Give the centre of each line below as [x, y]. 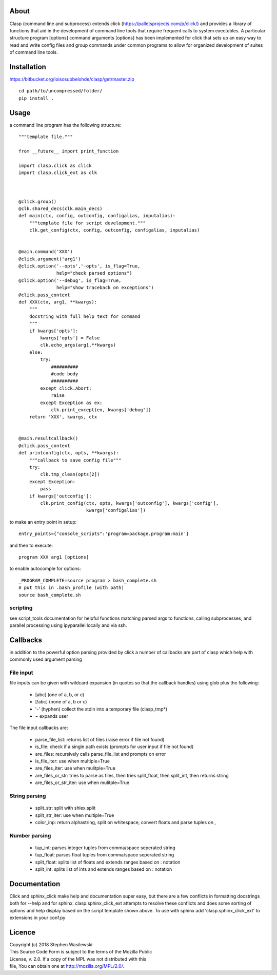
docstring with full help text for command [85, 316]
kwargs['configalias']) [116, 510]
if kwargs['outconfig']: [60, 496]
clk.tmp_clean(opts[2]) [70, 474]
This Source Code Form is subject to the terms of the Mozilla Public [81, 952]
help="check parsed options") [95, 273]
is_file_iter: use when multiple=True [73, 761]
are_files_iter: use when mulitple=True [75, 768]
